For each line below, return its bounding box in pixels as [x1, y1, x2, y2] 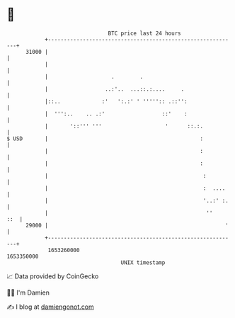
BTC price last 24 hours [108, 30, 181, 37]
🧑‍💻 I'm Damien [6, 288, 50, 297]
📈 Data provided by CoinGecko [6, 272, 99, 280]
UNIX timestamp [120, 259, 166, 266]
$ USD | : [6, 135, 203, 142]
